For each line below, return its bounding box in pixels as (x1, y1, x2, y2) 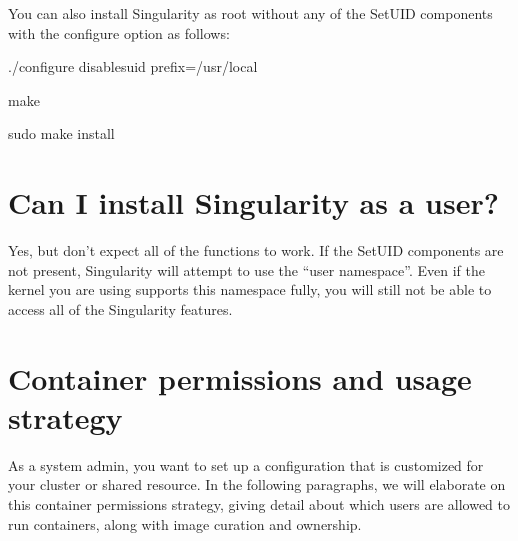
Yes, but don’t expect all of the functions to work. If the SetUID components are (8, 240, 504, 261)
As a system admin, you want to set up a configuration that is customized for (8, 454, 484, 475)
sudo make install (8, 123, 115, 144)
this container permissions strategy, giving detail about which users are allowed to (8, 493, 511, 514)
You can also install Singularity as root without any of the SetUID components (8, 3, 493, 23)
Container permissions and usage (8, 357, 472, 398)
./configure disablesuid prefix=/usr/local (8, 56, 258, 77)
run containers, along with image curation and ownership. (8, 513, 362, 534)
